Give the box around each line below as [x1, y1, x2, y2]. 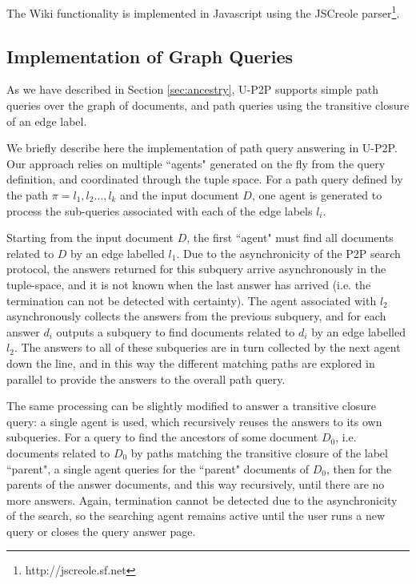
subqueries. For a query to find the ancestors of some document [6, 429, 318, 445]
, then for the [326, 460, 392, 477]
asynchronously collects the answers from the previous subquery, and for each [6, 308, 386, 324]
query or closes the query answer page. [6, 522, 196, 539]
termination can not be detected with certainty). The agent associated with [6, 292, 377, 308]
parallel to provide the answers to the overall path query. [6, 370, 286, 387]
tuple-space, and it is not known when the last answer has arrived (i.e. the [6, 276, 371, 292]
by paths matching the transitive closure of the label [130, 444, 388, 461]
